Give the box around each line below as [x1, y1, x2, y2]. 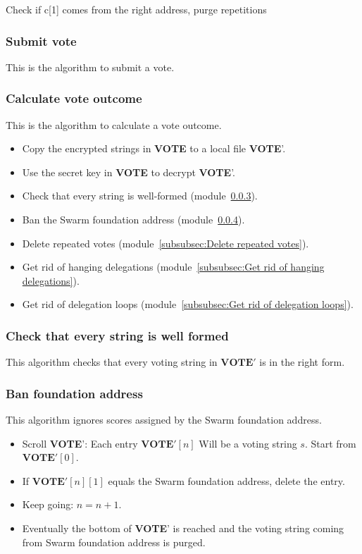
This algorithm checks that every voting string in [6, 355, 218, 369]
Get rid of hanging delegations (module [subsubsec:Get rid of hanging [22, 259, 325, 274]
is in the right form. [259, 355, 345, 369]
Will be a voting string [199, 436, 297, 450]
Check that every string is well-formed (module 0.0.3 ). [22, 188, 258, 203]
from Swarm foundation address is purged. [22, 534, 206, 549]
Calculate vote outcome [6, 90, 142, 107]
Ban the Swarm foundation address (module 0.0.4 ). [22, 212, 245, 226]
